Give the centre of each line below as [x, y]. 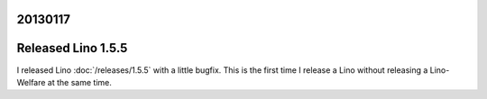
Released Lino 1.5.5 [72, 48]
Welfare [31, 82]
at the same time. [79, 82]
